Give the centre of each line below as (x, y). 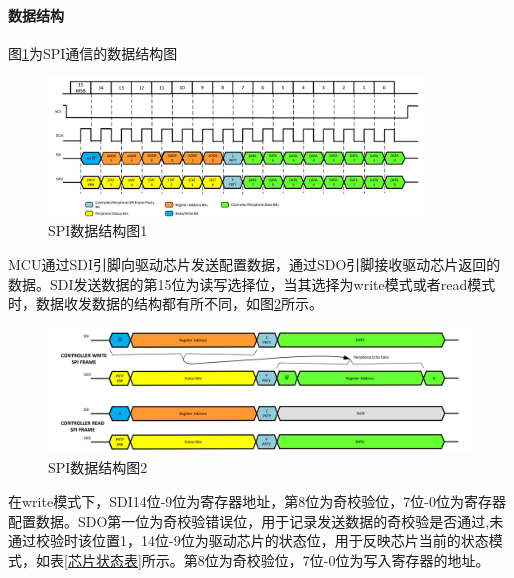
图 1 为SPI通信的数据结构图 (93, 52)
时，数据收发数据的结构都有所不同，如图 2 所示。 (165, 303)
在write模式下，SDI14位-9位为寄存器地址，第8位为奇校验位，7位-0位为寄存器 (257, 500)
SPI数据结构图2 (98, 467)
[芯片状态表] (103, 559)
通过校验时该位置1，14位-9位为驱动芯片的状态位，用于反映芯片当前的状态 (248, 540)
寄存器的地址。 (440, 559)
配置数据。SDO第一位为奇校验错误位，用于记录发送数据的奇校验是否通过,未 (256, 520)
